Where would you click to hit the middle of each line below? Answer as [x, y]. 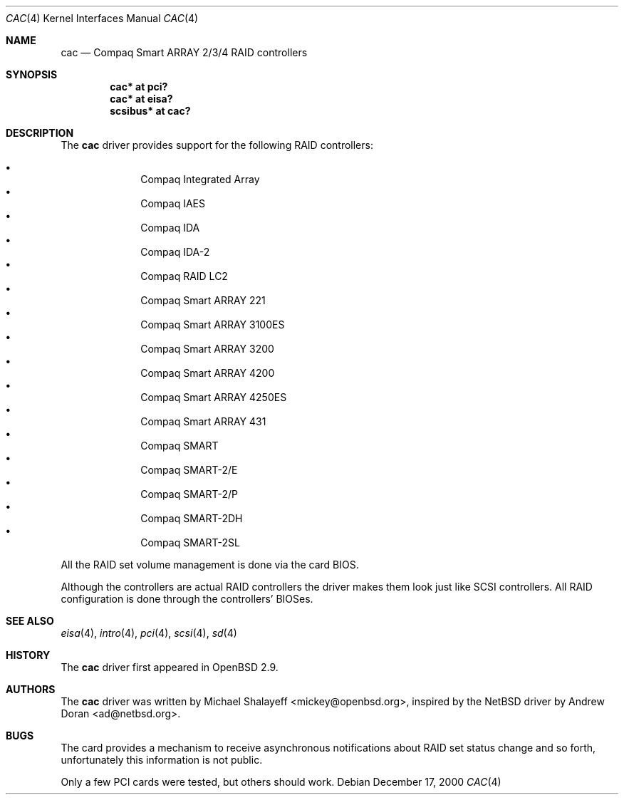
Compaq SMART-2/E [189, 470]
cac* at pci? [139, 87]
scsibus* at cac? [150, 111]
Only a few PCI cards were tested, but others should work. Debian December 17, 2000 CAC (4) [281, 782]
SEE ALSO [30, 621]
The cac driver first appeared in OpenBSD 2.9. [170, 667]
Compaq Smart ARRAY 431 [203, 421]
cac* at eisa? [141, 99]
